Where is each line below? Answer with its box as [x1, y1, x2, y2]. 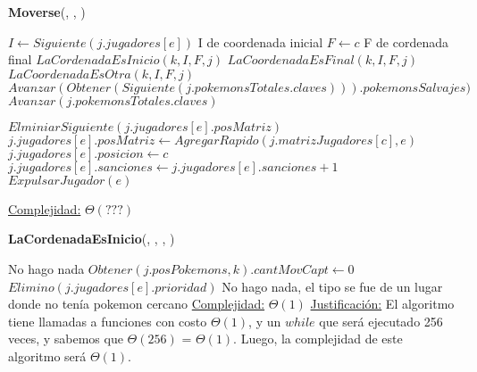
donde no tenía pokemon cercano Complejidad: [8, 294, 265, 313]
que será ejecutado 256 [319, 311, 443, 330]
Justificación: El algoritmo [310, 294, 455, 313]
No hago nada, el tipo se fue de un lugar [222, 277, 443, 295]
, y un [248, 311, 281, 330]
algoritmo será [8, 346, 87, 365]
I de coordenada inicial [197, 32, 323, 51]
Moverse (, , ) [8, 3, 86, 21]
